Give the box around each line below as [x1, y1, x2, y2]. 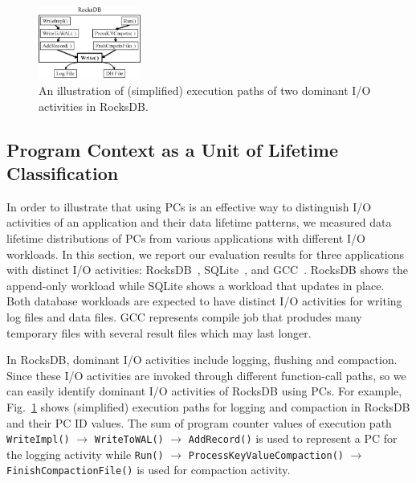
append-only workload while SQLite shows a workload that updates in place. [6, 276, 385, 293]
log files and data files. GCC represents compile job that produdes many [6, 308, 362, 325]
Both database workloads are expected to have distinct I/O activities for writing [6, 293, 402, 309]
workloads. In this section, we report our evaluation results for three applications [6, 245, 405, 262]
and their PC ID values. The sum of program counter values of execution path [6, 414, 392, 431]
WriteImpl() [6, 434, 70, 446]
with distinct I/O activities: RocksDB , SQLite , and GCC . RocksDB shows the [6, 261, 409, 278]
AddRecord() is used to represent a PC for [188, 430, 398, 447]
